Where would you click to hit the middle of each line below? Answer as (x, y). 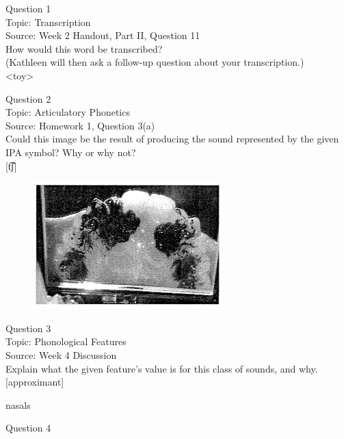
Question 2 (28, 98)
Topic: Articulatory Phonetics (68, 112)
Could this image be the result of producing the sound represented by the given (172, 139)
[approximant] (35, 382)
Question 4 (28, 428)
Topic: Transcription (48, 22)
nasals (18, 404)
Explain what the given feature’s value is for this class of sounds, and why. (162, 368)
